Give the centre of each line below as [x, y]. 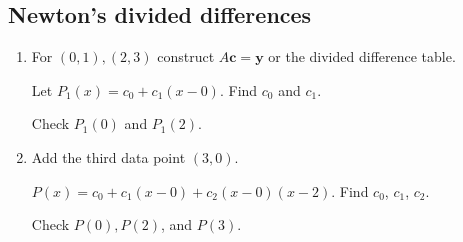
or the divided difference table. [362, 56]
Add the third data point [108, 156]
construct [186, 56]
